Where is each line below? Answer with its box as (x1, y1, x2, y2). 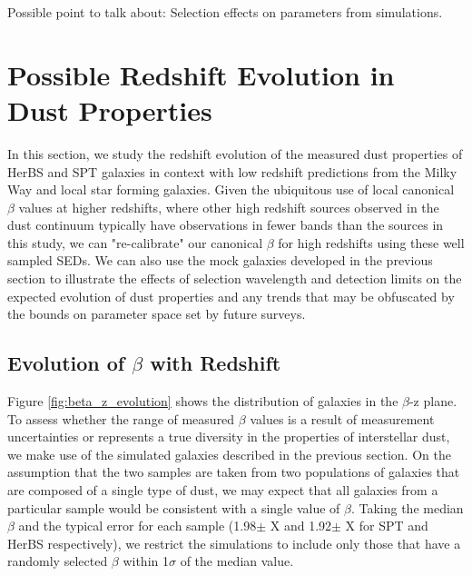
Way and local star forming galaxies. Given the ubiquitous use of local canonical (7, 180, 455, 199)
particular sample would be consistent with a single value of (7, 498, 340, 517)
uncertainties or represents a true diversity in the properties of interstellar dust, (7, 427, 450, 446)
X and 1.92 (270, 516, 332, 535)
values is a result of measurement (250, 409, 435, 428)
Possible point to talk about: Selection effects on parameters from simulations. (7, 3, 443, 21)
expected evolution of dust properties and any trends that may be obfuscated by (7, 286, 455, 305)
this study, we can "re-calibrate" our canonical (7, 233, 263, 252)
